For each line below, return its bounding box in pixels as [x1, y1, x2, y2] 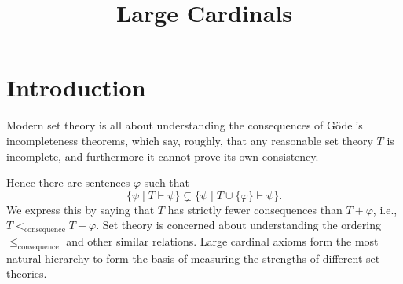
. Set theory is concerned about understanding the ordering [96, 217, 381, 233]
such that [144, 174, 190, 191]
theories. [6, 265, 47, 282]
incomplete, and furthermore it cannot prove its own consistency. [6, 147, 319, 164]
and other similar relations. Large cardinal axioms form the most [66, 233, 379, 249]
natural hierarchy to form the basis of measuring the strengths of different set [6, 249, 380, 266]
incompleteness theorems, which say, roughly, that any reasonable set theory [6, 132, 373, 148]
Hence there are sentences [6, 174, 130, 191]
